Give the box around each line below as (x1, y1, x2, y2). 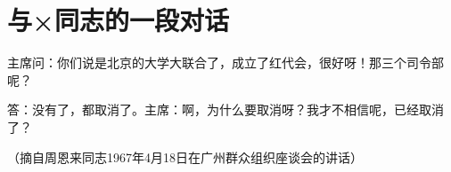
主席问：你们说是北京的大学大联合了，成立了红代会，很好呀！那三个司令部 (7, 53, 444, 72)
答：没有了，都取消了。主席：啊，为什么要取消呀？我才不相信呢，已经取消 (7, 100, 444, 119)
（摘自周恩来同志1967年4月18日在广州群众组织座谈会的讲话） (7, 147, 363, 166)
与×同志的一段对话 (7, 2, 230, 38)
